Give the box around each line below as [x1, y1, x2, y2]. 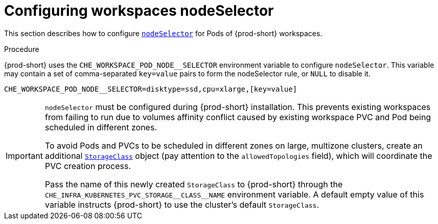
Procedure [4, 44, 39, 53]
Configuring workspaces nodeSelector [4, 2, 274, 19]
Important [6, 150, 43, 161]
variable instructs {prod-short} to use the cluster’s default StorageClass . [44, 199, 319, 210]
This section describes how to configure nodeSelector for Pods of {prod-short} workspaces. [4, 29, 322, 38]
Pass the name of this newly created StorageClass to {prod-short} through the [44, 179, 343, 189]
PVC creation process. [44, 160, 131, 171]
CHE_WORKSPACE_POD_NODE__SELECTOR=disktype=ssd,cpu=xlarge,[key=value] [4, 85, 297, 93]
